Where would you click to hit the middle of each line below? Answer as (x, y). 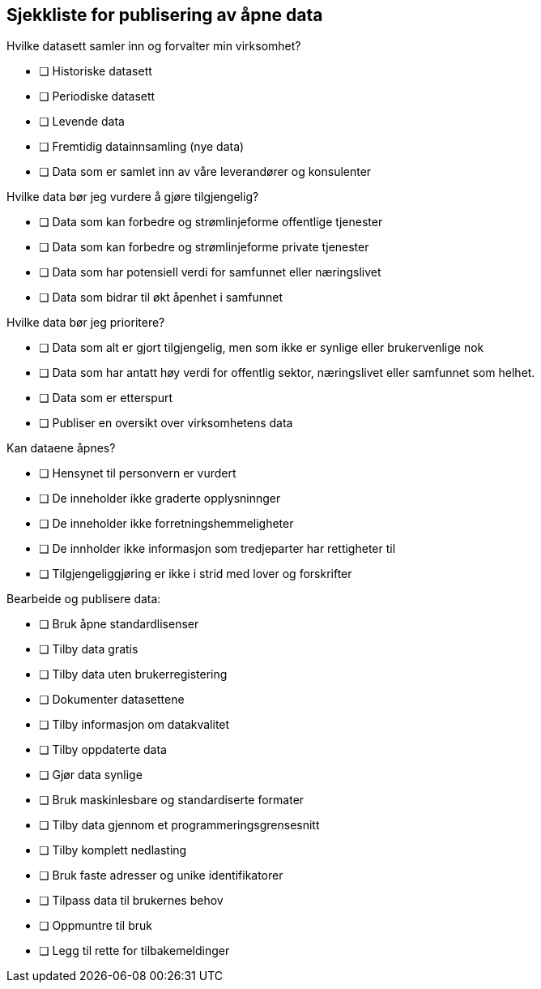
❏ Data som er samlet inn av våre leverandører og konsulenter (205, 172)
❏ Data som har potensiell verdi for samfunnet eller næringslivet (210, 272)
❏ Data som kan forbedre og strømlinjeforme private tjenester (204, 247)
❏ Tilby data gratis (89, 649)
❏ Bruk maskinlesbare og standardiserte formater (172, 800)
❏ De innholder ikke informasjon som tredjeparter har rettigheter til (217, 549)
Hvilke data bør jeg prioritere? (86, 323)
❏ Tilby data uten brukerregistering (133, 674)
